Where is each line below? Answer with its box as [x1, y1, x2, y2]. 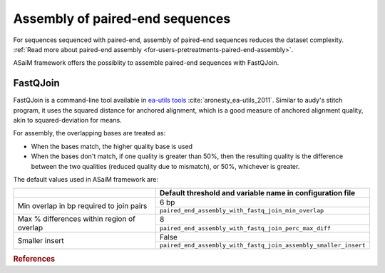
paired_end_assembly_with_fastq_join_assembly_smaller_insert [159, 242, 366, 249]
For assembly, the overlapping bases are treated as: [13, 129, 166, 138]
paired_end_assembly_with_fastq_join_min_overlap [159, 207, 324, 215]
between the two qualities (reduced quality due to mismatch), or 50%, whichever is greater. [31, 162, 300, 170]
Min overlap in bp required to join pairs [17, 201, 148, 211]
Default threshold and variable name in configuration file [159, 188, 356, 198]
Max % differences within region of [17, 214, 135, 224]
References [13, 254, 56, 264]
